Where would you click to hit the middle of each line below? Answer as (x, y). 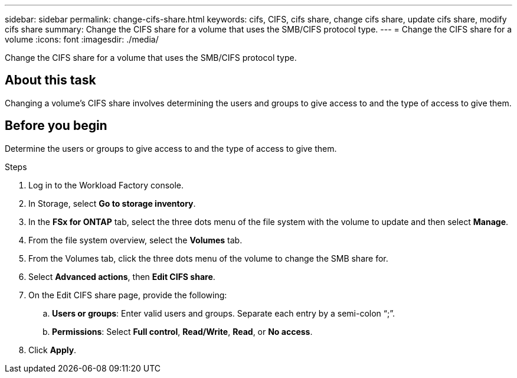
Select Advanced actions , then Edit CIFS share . (122, 276)
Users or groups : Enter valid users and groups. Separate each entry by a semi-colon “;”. (223, 313)
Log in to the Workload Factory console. (106, 185)
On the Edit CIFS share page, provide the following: (128, 295)
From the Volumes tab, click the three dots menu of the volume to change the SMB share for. (208, 258)
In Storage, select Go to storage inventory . (112, 203)
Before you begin (56, 126)
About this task (50, 80)
